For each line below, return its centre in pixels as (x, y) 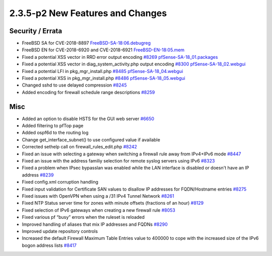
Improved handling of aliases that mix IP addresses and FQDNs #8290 (95, 224)
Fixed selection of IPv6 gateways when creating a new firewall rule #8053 (99, 210)
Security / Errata (36, 31)
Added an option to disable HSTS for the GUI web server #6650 (88, 119)
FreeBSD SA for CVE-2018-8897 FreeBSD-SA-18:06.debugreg (86, 43)
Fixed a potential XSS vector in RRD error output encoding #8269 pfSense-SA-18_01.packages (120, 57)
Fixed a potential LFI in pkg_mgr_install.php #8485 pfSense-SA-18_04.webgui (103, 71)
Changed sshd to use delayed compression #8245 (74, 85)
